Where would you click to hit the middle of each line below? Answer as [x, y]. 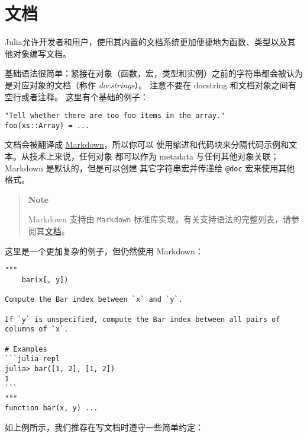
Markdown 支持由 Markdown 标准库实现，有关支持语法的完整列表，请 [160, 219]
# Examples [26, 349]
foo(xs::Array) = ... [47, 125]
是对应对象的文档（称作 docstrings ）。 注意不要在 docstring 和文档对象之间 [146, 84]
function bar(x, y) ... [51, 408]
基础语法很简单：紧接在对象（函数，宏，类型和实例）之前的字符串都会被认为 [154, 73]
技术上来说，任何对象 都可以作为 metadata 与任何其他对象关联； [154, 156]
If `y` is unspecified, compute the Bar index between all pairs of [143, 319]
